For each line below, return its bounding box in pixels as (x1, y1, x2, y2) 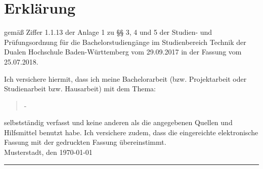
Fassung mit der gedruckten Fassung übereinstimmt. (4, 137, 166, 147)
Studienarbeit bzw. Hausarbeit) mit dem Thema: (4, 83, 156, 94)
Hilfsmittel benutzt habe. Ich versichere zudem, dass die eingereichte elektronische (4, 127, 258, 137)
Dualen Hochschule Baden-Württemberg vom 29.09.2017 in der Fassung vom (4, 46, 242, 57)
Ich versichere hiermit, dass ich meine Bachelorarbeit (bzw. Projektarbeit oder (4, 73, 247, 84)
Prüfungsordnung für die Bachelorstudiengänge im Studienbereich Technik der (4, 36, 246, 47)
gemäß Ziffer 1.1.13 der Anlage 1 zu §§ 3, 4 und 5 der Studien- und (4, 27, 212, 37)
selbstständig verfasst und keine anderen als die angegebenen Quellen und (4, 117, 233, 128)
